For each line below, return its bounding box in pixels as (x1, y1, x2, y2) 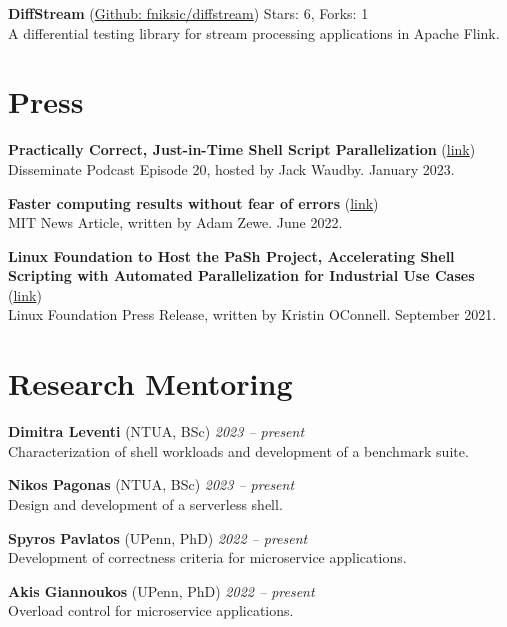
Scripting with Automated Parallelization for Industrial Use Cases (8, 265, 475, 286)
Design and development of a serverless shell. (8, 493, 283, 514)
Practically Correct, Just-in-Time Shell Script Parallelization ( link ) (8, 139, 476, 160)
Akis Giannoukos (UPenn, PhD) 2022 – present (8, 580, 315, 601)
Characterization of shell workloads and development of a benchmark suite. (8, 440, 469, 461)
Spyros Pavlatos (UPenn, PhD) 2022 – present (8, 527, 308, 548)
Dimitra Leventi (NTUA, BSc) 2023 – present (8, 421, 305, 442)
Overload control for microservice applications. (8, 600, 294, 621)
